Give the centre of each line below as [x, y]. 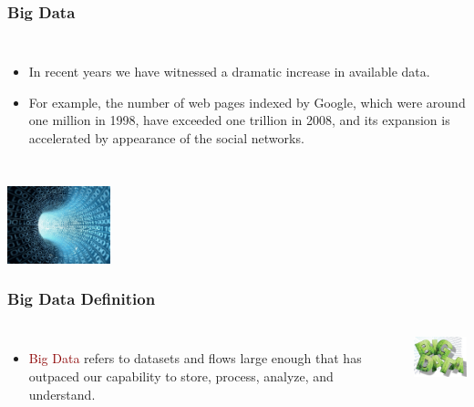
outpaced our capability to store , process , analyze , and [181, 376]
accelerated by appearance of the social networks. [166, 138]
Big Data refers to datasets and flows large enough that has [195, 358]
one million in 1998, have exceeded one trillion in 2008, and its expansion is [239, 120]
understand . [62, 394]
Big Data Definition [82, 299]
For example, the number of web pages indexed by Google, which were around [247, 102]
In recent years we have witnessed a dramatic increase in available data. [229, 72]
